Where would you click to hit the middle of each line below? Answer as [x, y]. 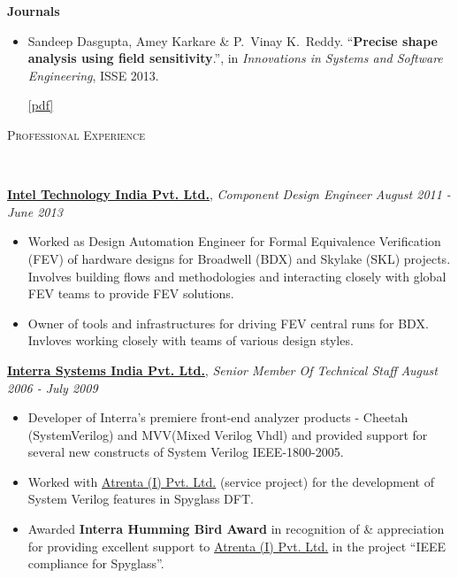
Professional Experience [76, 134]
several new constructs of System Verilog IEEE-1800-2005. [186, 452]
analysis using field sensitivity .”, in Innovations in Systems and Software [235, 58]
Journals [34, 11]
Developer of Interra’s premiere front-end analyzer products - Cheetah [218, 417]
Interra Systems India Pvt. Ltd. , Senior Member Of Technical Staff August [222, 370]
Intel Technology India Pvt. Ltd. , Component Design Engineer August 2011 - [229, 194]
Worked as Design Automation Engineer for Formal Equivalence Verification [234, 241]
